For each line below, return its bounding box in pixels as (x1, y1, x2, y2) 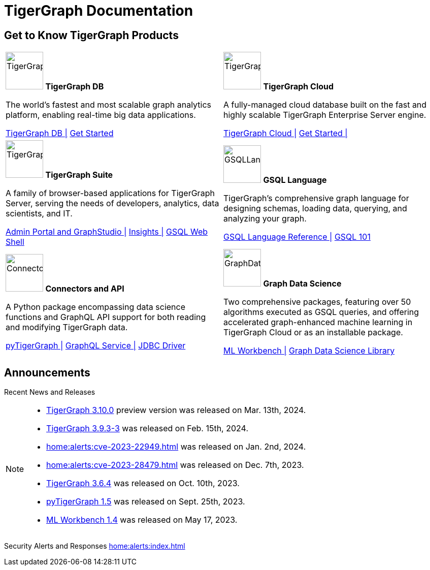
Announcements (4, 366, 90, 379)
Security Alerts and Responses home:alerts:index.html (4, 542, 185, 551)
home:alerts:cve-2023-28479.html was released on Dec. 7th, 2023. (46, 460, 304, 470)
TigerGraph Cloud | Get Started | (223, 128, 348, 139)
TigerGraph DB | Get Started (6, 128, 114, 139)
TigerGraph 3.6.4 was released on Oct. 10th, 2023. (46, 478, 240, 489)
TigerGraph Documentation (4, 2, 193, 19)
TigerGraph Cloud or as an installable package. (223, 327, 403, 338)
